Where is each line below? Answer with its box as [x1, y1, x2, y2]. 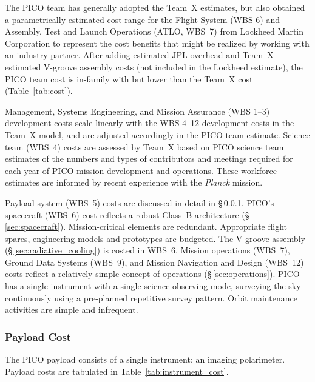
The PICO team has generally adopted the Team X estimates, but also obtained [5, 1, 305, 13]
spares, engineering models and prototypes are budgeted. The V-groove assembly [5, 232, 305, 244]
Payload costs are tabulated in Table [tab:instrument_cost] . [5, 364, 229, 377]
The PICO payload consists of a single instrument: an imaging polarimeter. [5, 353, 285, 366]
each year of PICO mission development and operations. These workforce [5, 164, 277, 176]
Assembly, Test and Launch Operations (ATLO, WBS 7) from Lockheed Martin [5, 25, 303, 38]
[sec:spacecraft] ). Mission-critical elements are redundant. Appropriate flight [5, 220, 287, 233]
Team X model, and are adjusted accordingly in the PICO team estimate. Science [5, 128, 310, 141]
